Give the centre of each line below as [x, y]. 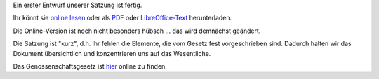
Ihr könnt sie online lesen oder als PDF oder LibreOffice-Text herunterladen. [122, 18]
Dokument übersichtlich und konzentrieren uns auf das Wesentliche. [112, 53]
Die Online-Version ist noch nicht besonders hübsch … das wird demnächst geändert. [137, 31]
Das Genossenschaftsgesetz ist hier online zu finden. [90, 66]
